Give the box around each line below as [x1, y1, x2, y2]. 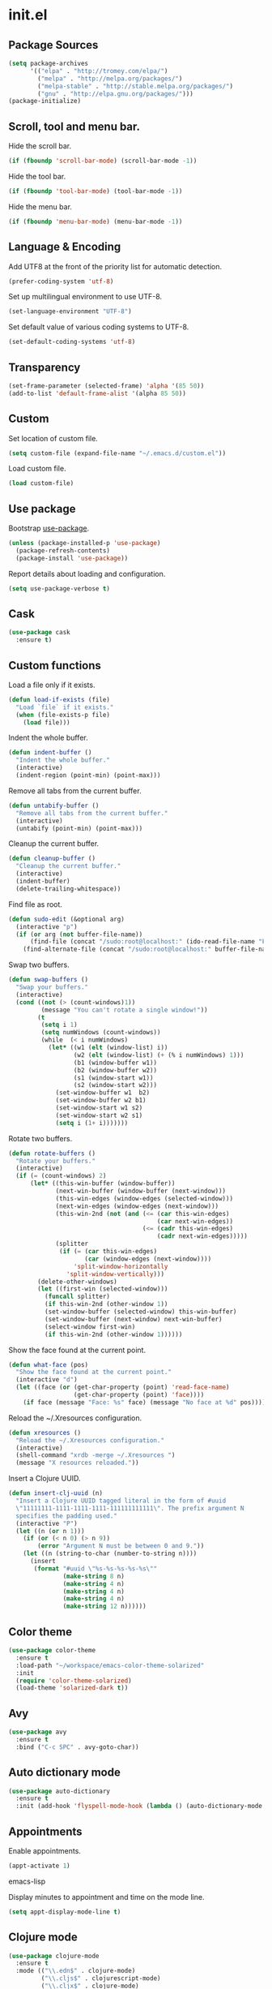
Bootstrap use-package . [8, 523, 90, 533]
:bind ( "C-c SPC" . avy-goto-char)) [15, 1742, 139, 1751]
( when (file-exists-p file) [15, 711, 111, 719]
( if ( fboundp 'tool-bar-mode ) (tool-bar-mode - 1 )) [8, 187, 183, 195]
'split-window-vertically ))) [66, 1269, 164, 1278]
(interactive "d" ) [15, 1376, 79, 1384]
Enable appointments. [8, 1845, 81, 1855]
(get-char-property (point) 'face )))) [73, 1391, 205, 1399]
